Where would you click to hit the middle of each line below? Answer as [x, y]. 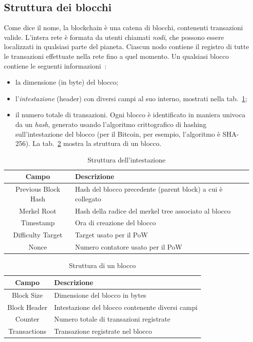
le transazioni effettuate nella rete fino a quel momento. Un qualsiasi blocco [117, 56]
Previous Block [38, 189]
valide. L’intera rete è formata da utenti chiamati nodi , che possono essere [114, 37]
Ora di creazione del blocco [116, 223]
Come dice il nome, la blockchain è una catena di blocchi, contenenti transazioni [124, 27]
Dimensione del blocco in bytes [100, 295]
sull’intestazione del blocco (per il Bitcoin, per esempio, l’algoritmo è [118, 134]
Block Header [27, 307]
